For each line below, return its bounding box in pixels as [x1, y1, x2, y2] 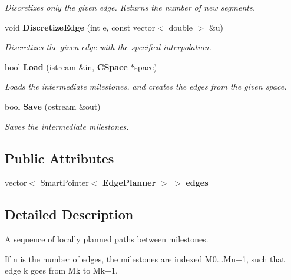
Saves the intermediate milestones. [5, 120, 129, 132]
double [168, 21, 193, 33]
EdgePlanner [102, 176, 156, 189]
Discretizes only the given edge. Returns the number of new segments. [5, 1, 255, 13]
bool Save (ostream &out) [5, 100, 101, 112]
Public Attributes [5, 149, 114, 167]
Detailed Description [5, 205, 134, 223]
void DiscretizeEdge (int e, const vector [5, 21, 156, 33]
